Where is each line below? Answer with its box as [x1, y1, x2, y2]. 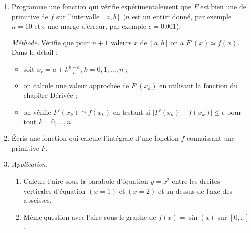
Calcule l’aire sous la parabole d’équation [23, 175, 148, 186]
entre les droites [172, 175, 220, 186]
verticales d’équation [23, 185, 86, 195]
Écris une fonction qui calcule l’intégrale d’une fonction [11, 133, 179, 143]
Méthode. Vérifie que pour [11, 37, 90, 47]
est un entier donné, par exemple [132, 11, 232, 21]
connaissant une [186, 133, 235, 143]
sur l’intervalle [56, 11, 100, 21]
